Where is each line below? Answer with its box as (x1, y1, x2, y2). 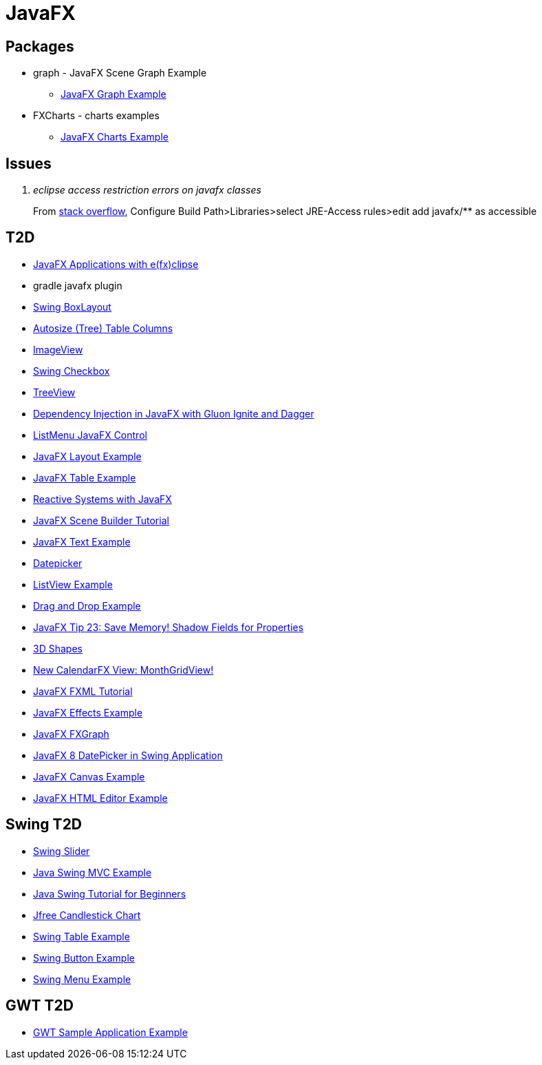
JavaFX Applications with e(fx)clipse (33, 258, 199, 270)
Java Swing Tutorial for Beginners (33, 887, 186, 900)
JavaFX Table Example (33, 471, 136, 484)
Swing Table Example (33, 930, 130, 942)
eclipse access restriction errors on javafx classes (33, 184, 261, 196)
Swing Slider (33, 845, 90, 857)
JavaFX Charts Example (61, 131, 169, 143)
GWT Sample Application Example (33, 1026, 188, 1038)
